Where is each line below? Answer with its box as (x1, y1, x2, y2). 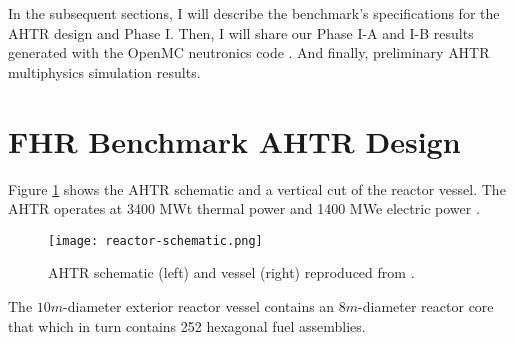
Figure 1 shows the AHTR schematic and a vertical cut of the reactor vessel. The (8, 178, 506, 199)
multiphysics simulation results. (8, 61, 201, 82)
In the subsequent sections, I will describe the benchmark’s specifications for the (8, 3, 500, 23)
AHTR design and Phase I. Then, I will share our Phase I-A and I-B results (8, 22, 474, 43)
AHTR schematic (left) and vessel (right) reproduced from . (48, 262, 415, 283)
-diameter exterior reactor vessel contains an (63, 295, 335, 316)
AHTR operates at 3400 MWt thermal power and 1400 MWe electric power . (8, 198, 480, 219)
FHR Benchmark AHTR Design (8, 120, 461, 161)
